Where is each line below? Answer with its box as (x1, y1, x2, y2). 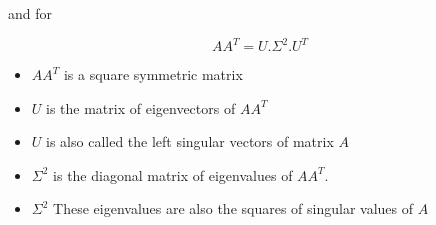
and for (8, 3, 53, 23)
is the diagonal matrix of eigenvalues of (53, 164, 293, 185)
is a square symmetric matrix (63, 64, 243, 85)
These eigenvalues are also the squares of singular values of (53, 198, 414, 219)
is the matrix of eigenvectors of (46, 97, 236, 118)
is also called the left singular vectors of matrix (46, 131, 334, 152)
